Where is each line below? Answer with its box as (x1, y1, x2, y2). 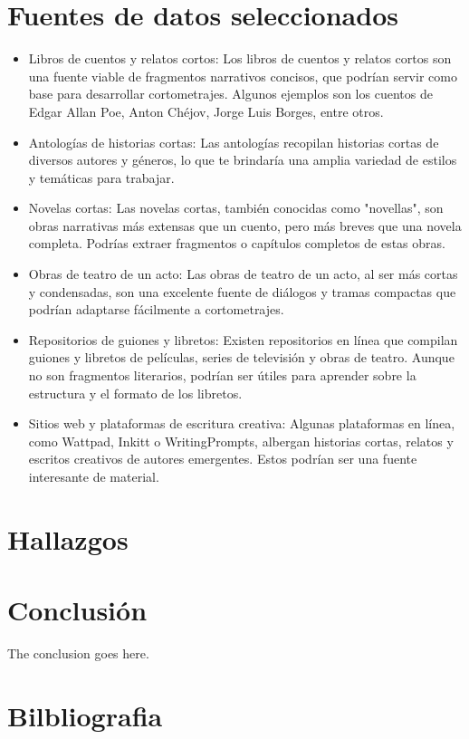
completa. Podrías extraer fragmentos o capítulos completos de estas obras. (28, 234, 445, 253)
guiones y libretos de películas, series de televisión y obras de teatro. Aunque (28, 348, 455, 367)
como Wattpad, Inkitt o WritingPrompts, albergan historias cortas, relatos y (28, 431, 454, 450)
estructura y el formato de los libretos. (28, 383, 243, 402)
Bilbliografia (7, 696, 163, 734)
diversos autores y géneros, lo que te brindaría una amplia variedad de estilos (28, 150, 457, 169)
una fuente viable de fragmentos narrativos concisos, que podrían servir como (28, 66, 457, 85)
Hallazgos (7, 520, 129, 557)
